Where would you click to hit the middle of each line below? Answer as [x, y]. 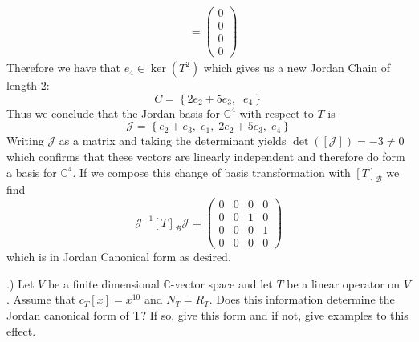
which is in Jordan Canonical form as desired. [119, 257]
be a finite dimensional [104, 283]
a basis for [32, 172]
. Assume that [41, 299]
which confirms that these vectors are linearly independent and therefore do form [206, 156]
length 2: [28, 85]
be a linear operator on [344, 283]
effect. [21, 330]
